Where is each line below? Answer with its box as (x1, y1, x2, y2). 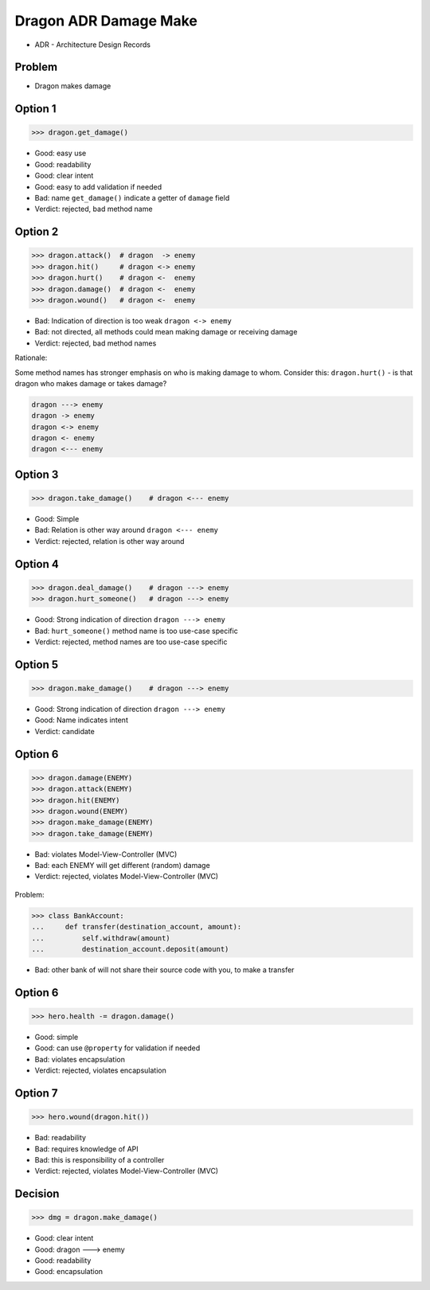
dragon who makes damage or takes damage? (14, 378, 167, 388)
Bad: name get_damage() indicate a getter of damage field (34, 193, 230, 202)
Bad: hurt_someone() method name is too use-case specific (34, 626, 238, 635)
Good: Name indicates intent (34, 715, 129, 725)
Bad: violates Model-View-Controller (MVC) (34, 849, 178, 859)
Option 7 (14, 1086, 58, 1100)
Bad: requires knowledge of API (34, 1143, 139, 1154)
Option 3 (14, 467, 59, 481)
